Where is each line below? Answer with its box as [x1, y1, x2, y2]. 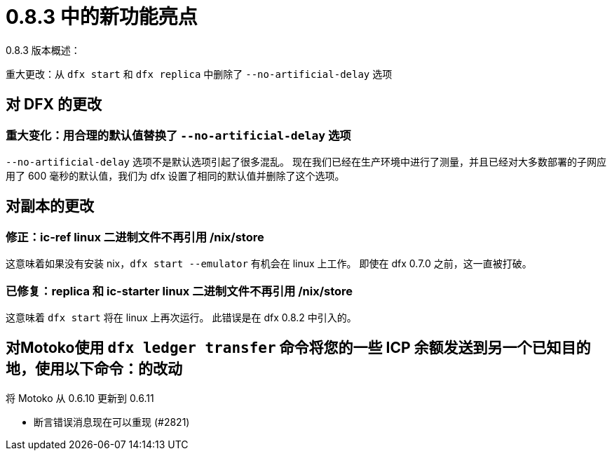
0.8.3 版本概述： [6, 43, 81, 56]
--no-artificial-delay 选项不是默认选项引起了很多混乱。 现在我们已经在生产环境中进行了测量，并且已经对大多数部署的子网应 [6, 155, 606, 168]
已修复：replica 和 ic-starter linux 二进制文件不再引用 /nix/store [6, 283, 353, 298]
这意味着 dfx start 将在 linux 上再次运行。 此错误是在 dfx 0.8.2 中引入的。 [6, 311, 357, 323]
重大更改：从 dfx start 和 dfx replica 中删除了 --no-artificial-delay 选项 [6, 67, 393, 80]
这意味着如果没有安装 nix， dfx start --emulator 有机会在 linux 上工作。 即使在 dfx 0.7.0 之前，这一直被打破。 [6, 257, 532, 270]
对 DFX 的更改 [6, 95, 102, 114]
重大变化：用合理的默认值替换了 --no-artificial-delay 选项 [6, 128, 351, 142]
